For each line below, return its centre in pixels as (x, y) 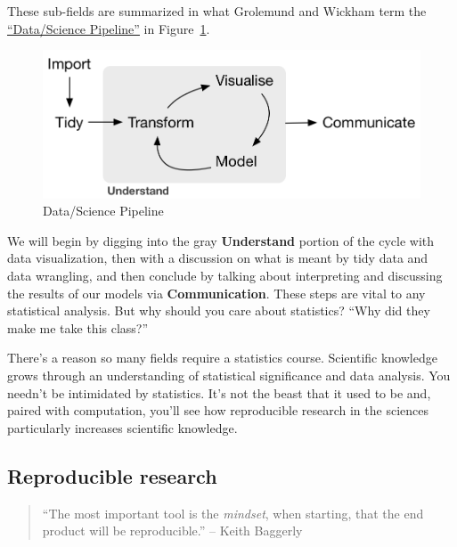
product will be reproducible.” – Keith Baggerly (172, 531)
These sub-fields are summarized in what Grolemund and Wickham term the (217, 11)
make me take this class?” (78, 327)
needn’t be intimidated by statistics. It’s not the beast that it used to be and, (219, 392)
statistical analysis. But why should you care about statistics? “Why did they (219, 310)
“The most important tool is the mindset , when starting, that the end (233, 513)
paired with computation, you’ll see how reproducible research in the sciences (218, 410)
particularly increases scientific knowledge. (122, 427)
